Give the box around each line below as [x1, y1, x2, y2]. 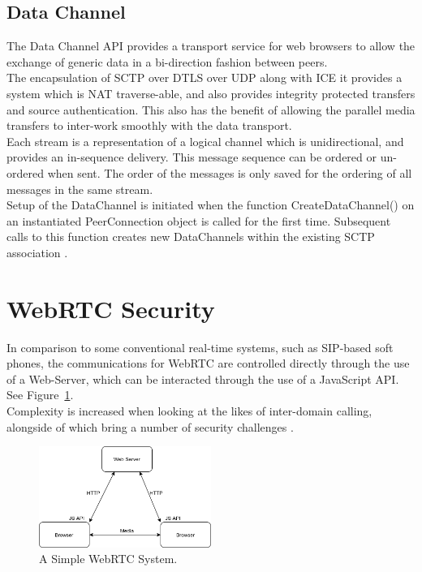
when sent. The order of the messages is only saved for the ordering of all [47, 164, 412, 181]
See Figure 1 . [6, 386, 74, 403]
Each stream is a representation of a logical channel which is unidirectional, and [6, 132, 404, 149]
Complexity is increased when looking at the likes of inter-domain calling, [6, 402, 372, 419]
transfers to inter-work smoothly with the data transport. [6, 117, 292, 134]
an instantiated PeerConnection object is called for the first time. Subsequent [6, 212, 391, 229]
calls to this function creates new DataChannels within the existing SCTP [6, 228, 375, 245]
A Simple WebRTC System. [39, 550, 178, 567]
